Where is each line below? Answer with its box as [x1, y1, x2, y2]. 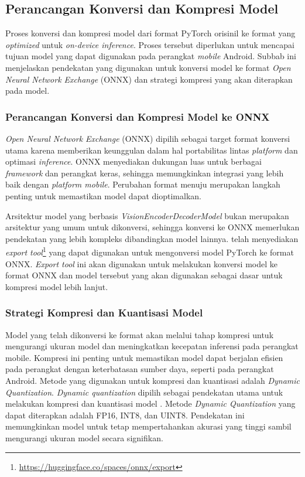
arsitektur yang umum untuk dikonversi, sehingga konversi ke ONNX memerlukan [5, 221, 300, 233]
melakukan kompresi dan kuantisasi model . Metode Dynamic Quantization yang [5, 397, 296, 410]
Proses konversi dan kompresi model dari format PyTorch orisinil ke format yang [5, 27, 296, 39]
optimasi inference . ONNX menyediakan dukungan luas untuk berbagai [5, 155, 262, 168]
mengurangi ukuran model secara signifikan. [5, 431, 163, 444]
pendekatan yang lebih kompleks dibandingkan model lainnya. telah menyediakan [5, 232, 299, 244]
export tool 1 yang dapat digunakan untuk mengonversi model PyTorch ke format [5, 244, 294, 258]
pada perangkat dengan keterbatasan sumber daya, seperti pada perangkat [5, 363, 274, 375]
